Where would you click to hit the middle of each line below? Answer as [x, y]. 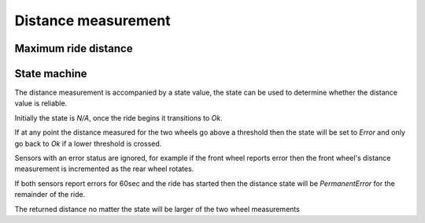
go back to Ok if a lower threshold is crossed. [88, 143]
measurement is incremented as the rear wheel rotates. [104, 169]
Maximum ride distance [74, 48]
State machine [51, 74]
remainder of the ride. [50, 195]
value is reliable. [41, 103]
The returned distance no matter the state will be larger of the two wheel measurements [157, 209]
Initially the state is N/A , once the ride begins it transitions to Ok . [119, 117]
